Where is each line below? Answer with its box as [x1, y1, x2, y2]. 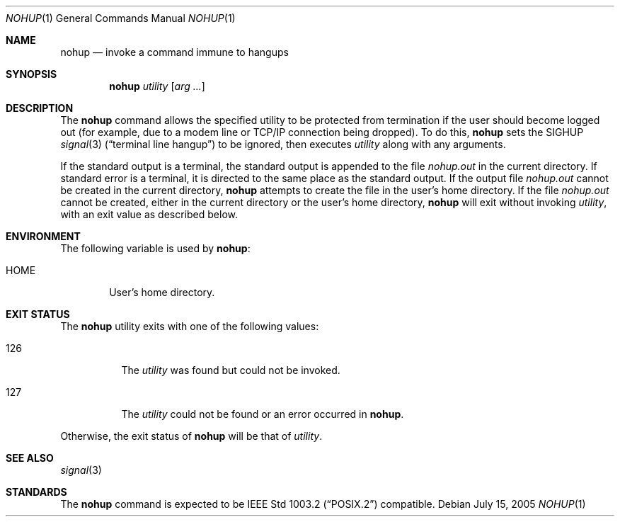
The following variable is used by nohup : [60, 242, 251, 254]
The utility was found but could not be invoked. [121, 364, 340, 376]
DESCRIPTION [6, 102, 74, 114]
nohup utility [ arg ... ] [109, 80, 205, 92]
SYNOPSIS [6, 68, 57, 80]
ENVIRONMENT [6, 230, 81, 242]
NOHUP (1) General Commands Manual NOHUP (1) [6, 12, 236, 24]
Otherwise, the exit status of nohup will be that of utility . [60, 430, 323, 442]
